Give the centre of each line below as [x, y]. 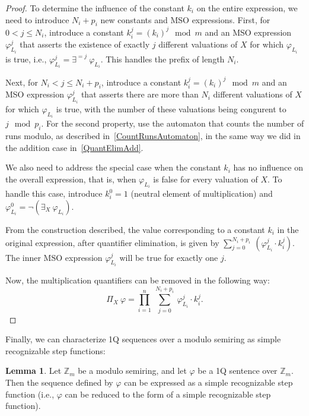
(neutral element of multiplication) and [202, 193]
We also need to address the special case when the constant [113, 167]
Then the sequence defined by [59, 382]
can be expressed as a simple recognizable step [208, 382]
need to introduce [37, 19]
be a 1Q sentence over [238, 371]
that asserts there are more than [140, 94]
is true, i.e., [26, 59]
